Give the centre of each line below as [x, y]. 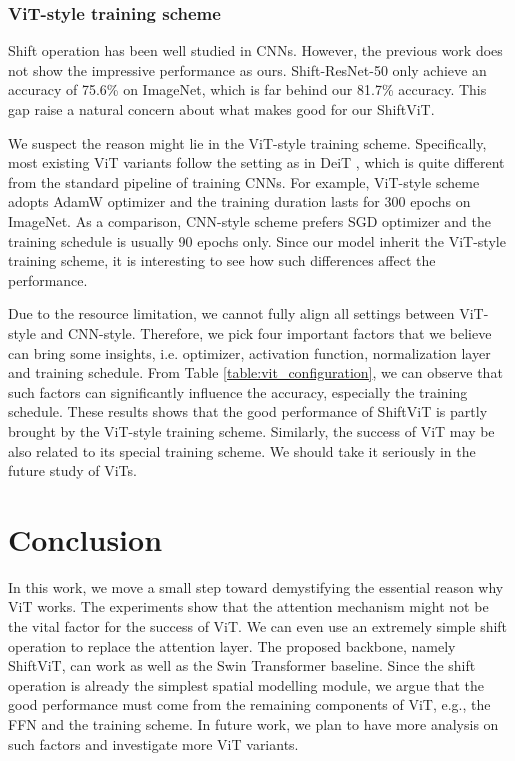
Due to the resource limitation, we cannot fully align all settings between [231, 313]
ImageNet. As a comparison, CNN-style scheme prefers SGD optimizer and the [249, 220]
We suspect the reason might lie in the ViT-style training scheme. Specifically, [247, 142]
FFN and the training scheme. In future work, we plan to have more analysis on [253, 723]
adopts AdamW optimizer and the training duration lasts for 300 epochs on [239, 201]
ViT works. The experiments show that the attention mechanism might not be [248, 606]
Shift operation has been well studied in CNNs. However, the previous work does [255, 50]
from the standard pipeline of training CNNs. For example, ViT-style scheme [244, 181]
